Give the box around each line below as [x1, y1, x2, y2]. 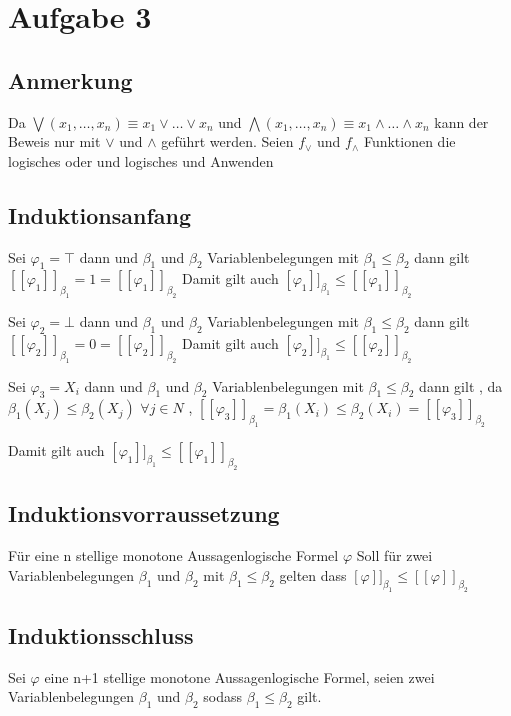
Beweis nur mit [8, 131, 101, 152]
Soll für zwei [356, 545, 433, 566]
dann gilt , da [419, 375, 503, 396]
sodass [203, 686, 243, 707]
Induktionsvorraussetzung [8, 498, 280, 529]
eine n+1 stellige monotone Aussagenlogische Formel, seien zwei [44, 666, 435, 687]
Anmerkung [8, 64, 133, 95]
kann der [434, 111, 489, 132]
